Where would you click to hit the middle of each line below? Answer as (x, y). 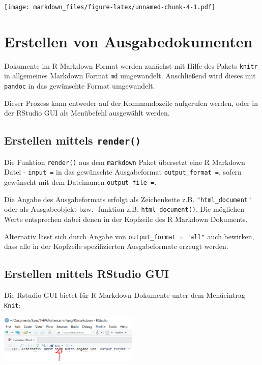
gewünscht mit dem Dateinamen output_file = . (80, 182)
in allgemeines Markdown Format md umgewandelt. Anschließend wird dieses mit (130, 76)
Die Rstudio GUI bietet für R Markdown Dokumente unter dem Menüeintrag (125, 295)
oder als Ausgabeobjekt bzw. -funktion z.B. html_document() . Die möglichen (124, 209)
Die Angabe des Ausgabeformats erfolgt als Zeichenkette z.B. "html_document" (128, 199)
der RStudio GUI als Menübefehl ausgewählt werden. (87, 113)
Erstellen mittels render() (72, 140)
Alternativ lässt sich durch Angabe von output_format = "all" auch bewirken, (129, 236)
